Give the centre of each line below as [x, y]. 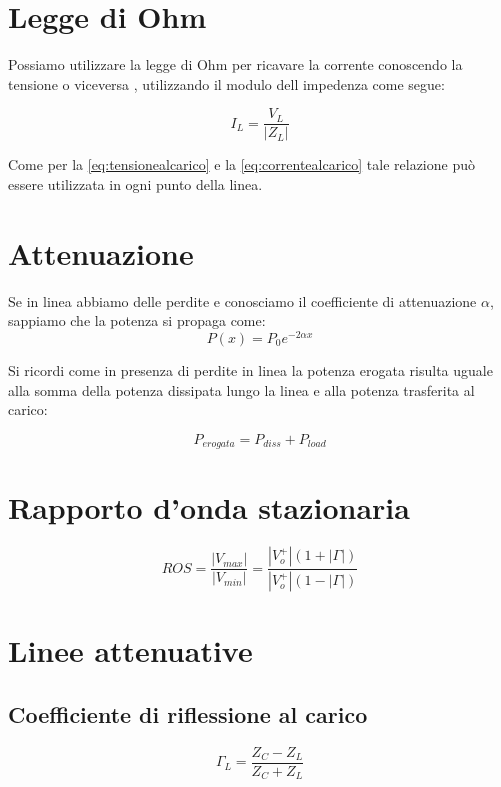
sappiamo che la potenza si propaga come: [137, 320]
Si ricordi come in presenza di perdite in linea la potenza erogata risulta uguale [250, 369]
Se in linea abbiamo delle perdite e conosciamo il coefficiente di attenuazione [242, 300]
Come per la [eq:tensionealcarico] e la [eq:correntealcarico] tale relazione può [241, 164]
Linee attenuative [130, 650]
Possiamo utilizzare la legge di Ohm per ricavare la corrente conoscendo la [235, 64]
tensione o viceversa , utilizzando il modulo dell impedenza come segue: [226, 83]
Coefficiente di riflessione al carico [188, 713]
